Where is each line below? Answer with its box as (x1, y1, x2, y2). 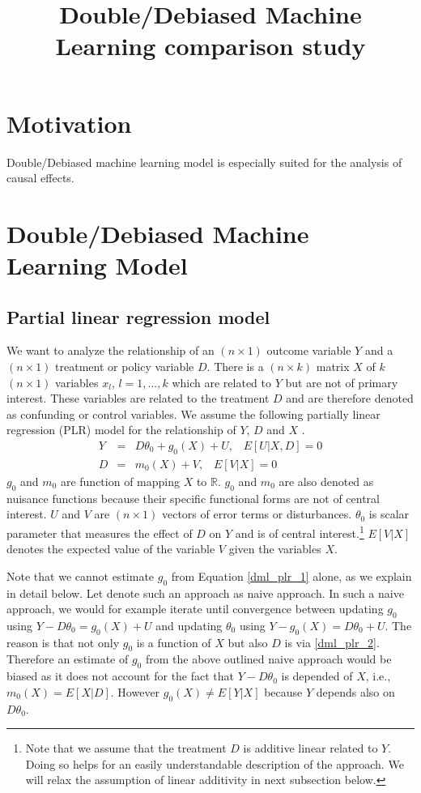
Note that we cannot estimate (6, 567, 155, 584)
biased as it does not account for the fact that (6, 667, 235, 684)
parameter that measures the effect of (6, 524, 193, 541)
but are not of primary (285, 373, 398, 390)
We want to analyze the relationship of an (6, 342, 215, 359)
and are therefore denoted (286, 390, 414, 407)
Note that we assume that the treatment (25, 740, 227, 757)
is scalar (368, 505, 410, 522)
